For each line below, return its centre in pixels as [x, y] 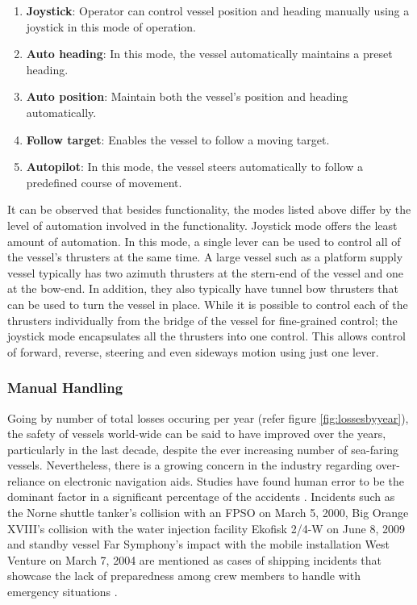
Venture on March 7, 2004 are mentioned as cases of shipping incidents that [195, 559]
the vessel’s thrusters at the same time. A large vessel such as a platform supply [205, 257]
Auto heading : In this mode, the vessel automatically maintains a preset [209, 54]
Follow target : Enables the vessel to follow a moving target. [178, 139]
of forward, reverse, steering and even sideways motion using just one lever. [193, 351]
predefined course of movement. [104, 182]
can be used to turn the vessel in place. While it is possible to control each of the [208, 304]
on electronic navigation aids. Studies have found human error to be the [226, 480]
